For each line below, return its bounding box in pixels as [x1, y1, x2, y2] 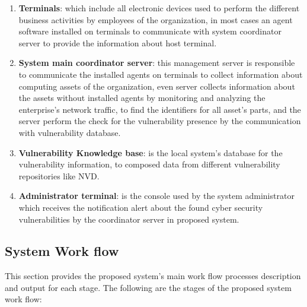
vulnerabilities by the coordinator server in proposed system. [18, 213, 239, 225]
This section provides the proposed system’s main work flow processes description [5, 270, 301, 282]
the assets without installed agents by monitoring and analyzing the [18, 91, 266, 104]
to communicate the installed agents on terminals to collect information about [18, 68, 303, 80]
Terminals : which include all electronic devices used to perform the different [18, 2, 300, 14]
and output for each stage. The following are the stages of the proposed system [5, 281, 292, 293]
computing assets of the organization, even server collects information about [18, 80, 295, 92]
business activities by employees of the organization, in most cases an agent [18, 13, 293, 26]
